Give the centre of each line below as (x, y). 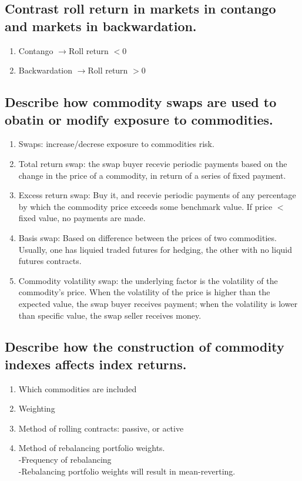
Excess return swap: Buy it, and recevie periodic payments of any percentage (157, 195)
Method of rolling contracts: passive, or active (101, 428)
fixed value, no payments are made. (82, 218)
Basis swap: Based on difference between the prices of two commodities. (147, 237)
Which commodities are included (78, 388)
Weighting (37, 408)
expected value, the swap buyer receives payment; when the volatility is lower (158, 303)
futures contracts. (50, 261)
